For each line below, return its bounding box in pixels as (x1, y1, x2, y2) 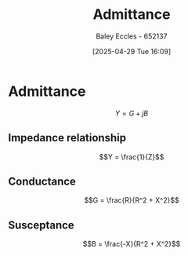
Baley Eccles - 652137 (96, 31, 168, 41)
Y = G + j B (114, 108, 149, 118)
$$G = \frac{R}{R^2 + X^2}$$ (84, 196, 179, 205)
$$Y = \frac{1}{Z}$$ (99, 152, 164, 162)
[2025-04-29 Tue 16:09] (92, 46, 172, 56)
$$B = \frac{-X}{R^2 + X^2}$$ (82, 240, 181, 249)
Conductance (8, 174, 77, 188)
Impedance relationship (8, 131, 127, 144)
